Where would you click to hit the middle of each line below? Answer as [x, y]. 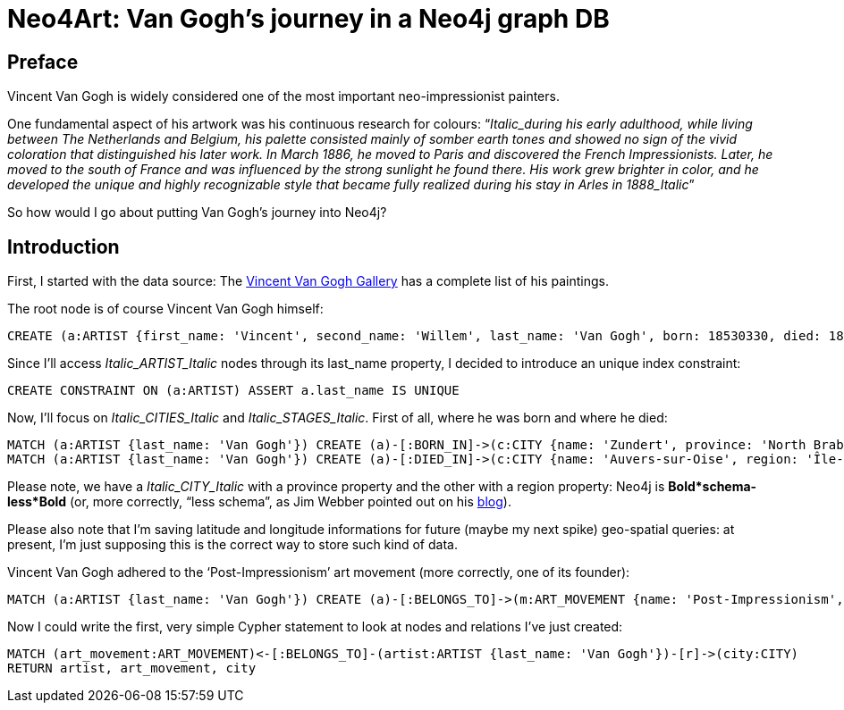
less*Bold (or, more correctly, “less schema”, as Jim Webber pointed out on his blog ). [259, 502]
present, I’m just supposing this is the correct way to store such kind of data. [232, 545]
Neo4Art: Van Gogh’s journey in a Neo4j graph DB [308, 19]
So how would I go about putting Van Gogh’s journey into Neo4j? [197, 213]
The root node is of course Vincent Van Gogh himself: [165, 309]
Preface [43, 62]
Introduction [63, 246]
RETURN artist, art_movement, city [132, 668]
